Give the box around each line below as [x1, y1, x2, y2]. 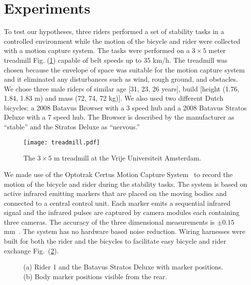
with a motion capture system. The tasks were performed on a [4, 45, 190, 55]
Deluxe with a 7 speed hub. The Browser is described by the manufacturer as [4, 112, 234, 122]
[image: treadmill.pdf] [23, 139, 100, 146]
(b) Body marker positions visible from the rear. [23, 271, 167, 281]
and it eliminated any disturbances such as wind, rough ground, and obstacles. [4, 74, 238, 84]
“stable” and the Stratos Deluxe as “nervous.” [4, 122, 140, 132]
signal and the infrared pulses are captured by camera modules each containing [4, 207, 240, 217]
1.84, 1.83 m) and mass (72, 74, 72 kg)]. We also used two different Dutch [4, 93, 224, 103]
